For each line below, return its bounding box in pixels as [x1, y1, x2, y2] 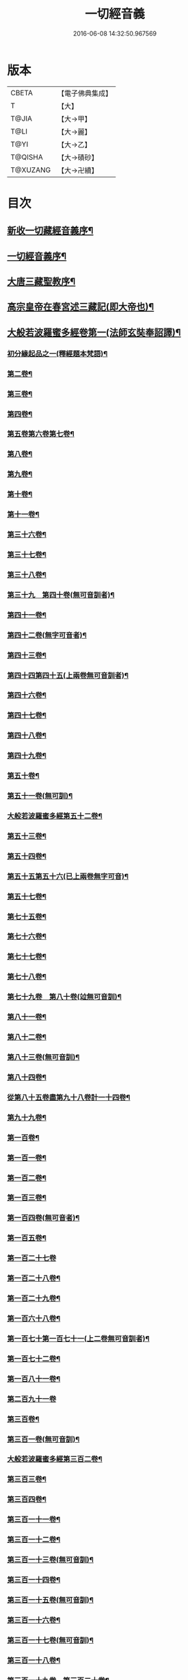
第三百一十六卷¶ [7, 1615, 61, 1624]
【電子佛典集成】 [57, 88, 113, 98]
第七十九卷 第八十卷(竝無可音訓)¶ [7, 992, 122, 1001]
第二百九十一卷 [7, 1394, 57, 1404]
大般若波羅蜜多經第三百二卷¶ [7, 1454, 103, 1464]
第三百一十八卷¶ [7, 1655, 61, 1665]
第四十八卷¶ [7, 731, 46, 740]
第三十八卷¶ [7, 570, 46, 579]
